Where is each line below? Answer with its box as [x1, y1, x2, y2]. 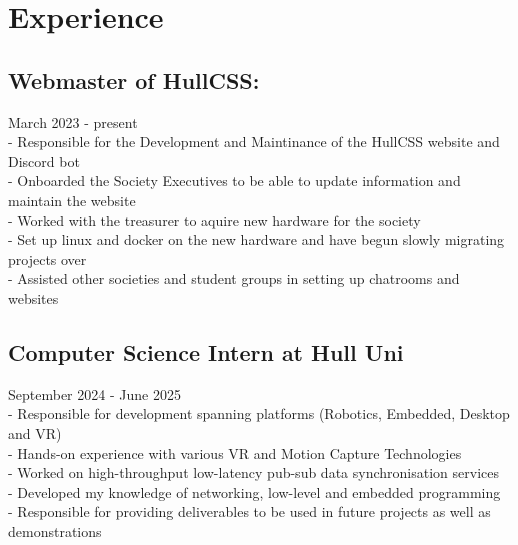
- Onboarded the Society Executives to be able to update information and [8, 170, 461, 191]
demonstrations [8, 520, 102, 541]
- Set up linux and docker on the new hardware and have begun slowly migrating [8, 229, 505, 250]
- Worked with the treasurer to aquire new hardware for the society [8, 209, 421, 230]
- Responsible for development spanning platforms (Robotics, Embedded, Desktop [8, 403, 510, 424]
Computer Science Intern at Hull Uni [8, 336, 404, 367]
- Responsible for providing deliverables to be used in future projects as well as [8, 501, 491, 522]
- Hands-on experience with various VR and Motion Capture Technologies [8, 442, 462, 463]
